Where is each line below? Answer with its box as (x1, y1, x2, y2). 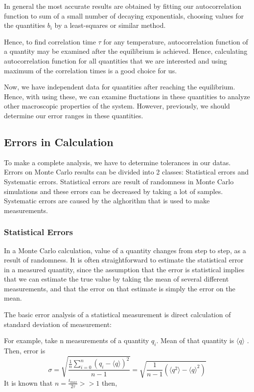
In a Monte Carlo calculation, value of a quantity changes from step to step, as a (4, 245, 246, 255)
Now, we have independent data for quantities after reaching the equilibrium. (4, 82, 235, 92)
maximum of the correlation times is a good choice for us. (4, 65, 177, 75)
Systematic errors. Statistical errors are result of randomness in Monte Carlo (4, 176, 234, 186)
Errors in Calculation (4, 134, 114, 149)
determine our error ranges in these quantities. (4, 110, 143, 120)
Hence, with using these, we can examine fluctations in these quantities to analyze (4, 91, 250, 101)
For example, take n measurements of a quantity (4, 335, 149, 346)
